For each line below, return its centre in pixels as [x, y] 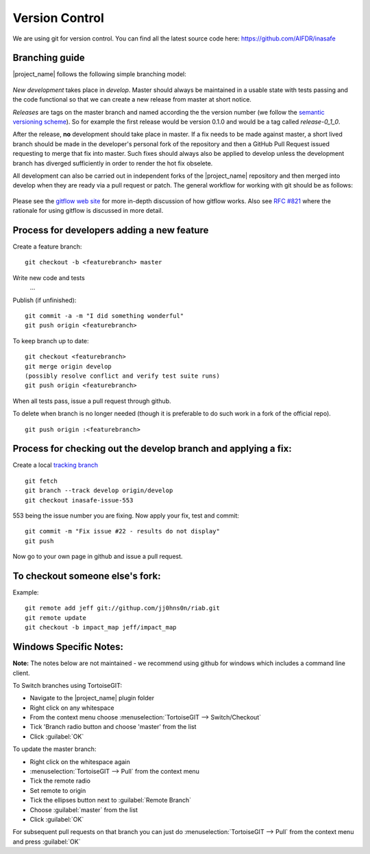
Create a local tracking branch [56, 465]
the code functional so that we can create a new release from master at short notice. [132, 100]
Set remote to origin [58, 790]
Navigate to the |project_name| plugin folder [92, 698]
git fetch [41, 481]
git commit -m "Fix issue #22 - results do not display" [123, 531]
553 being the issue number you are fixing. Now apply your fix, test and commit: [126, 516]
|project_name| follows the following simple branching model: [99, 74]
